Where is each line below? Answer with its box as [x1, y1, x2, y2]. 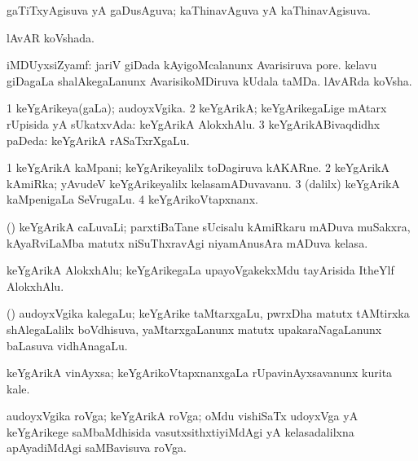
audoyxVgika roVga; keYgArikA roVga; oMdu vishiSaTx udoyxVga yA [7, 407, 359, 424]
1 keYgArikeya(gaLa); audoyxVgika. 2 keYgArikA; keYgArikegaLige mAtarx [7, 99, 387, 116]
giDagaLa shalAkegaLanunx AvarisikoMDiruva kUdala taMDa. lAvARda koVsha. [7, 72, 412, 89]
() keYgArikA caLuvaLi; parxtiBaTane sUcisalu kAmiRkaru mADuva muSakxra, [7, 217, 411, 235]
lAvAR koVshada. [7, 29, 95, 46]
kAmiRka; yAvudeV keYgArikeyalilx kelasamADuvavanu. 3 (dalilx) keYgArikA [7, 174, 400, 191]
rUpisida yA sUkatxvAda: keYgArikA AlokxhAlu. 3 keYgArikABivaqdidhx [7, 115, 381, 132]
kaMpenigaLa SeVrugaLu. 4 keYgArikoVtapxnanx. [7, 191, 258, 208]
